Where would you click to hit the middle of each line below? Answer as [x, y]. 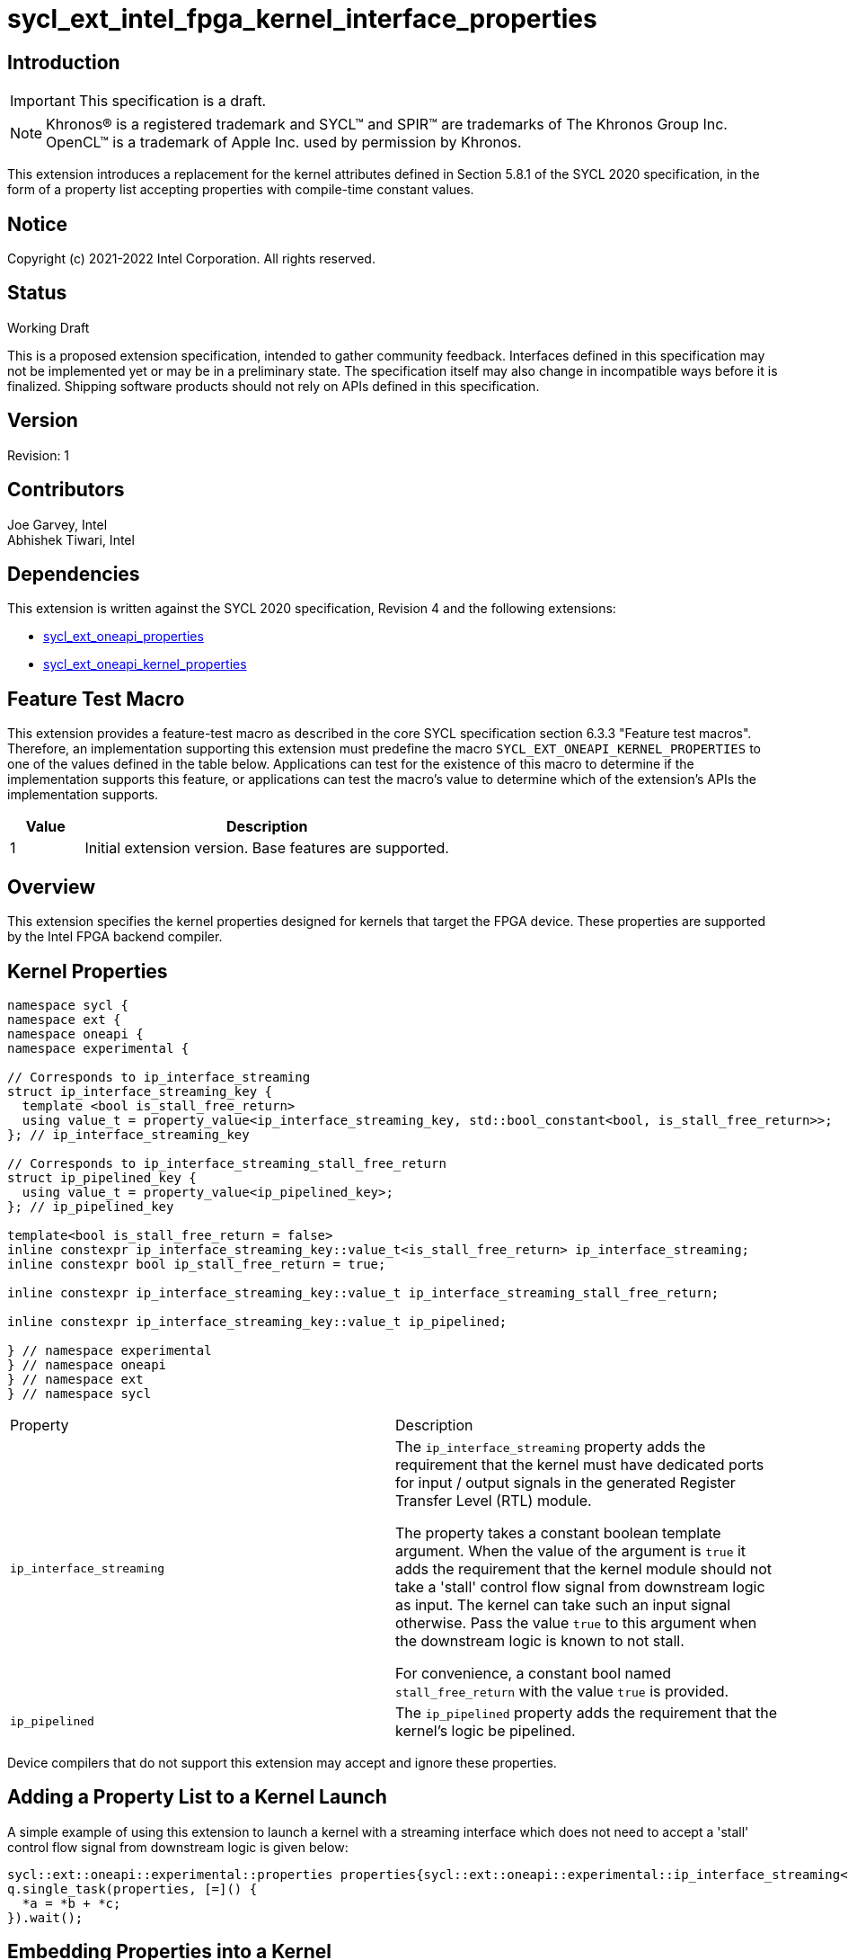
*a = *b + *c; [71, 1903]
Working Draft [49, 327]
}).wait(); [45, 1917]
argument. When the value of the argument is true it [571, 1550]
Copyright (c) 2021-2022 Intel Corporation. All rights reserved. [191, 259]
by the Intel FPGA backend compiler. [115, 937]
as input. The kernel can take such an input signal [563, 1604]
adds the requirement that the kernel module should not [583, 1568]
